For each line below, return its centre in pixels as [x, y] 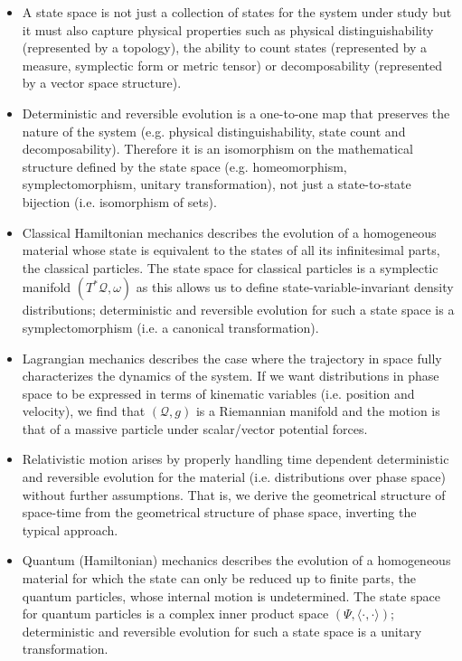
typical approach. [70, 529]
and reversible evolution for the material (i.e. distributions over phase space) [234, 477]
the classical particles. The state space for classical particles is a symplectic [230, 267]
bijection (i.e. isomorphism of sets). [119, 201]
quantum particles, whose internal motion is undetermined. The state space [231, 595]
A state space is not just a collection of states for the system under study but [237, 12]
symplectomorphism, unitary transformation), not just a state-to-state [217, 184]
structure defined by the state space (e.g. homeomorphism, [184, 166]
